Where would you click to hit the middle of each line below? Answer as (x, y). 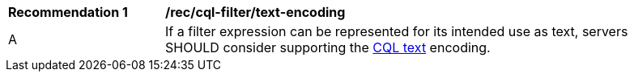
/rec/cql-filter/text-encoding (255, 12)
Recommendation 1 (68, 12)
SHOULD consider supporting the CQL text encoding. (328, 47)
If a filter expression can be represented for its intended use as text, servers (397, 31)
